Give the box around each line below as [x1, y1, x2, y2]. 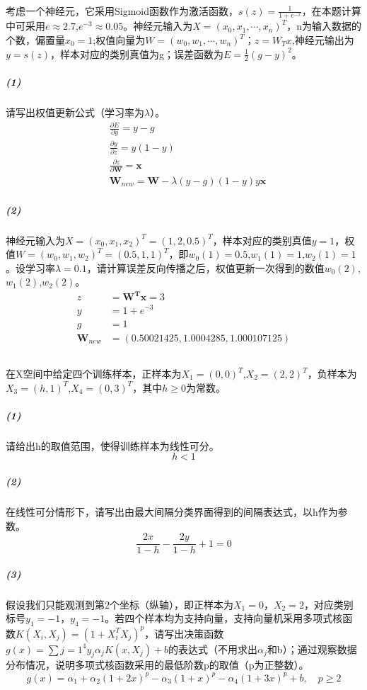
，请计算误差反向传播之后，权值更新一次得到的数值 [86, 260, 325, 275]
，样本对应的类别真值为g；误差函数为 [50, 46, 224, 61]
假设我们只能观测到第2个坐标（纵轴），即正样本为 [6, 596, 233, 611]
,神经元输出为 [291, 33, 354, 47]
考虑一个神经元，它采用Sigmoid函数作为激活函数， [6, 3, 239, 18]
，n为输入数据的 [286, 18, 361, 33]
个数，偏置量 [6, 33, 65, 47]
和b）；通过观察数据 [267, 641, 357, 656]
